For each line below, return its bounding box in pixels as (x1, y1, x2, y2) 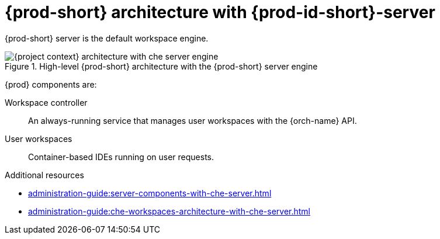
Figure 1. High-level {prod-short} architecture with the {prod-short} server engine (5, 61, 318, 71)
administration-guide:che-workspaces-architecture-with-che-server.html (28, 206, 310, 216)
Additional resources (5, 169, 84, 180)
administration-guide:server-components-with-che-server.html (28, 188, 272, 198)
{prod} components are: (5, 79, 97, 89)
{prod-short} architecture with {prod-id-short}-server (5, 2, 435, 22)
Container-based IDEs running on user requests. (28, 151, 214, 162)
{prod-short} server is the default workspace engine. (5, 33, 209, 43)
